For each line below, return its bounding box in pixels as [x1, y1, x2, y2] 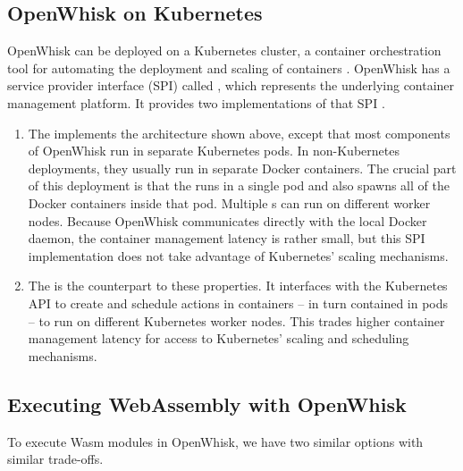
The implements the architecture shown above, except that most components [28, 123, 450, 142]
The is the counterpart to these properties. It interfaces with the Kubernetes [28, 276, 448, 295]
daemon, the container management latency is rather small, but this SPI [28, 229, 425, 248]
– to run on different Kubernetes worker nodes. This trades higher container [28, 311, 445, 330]
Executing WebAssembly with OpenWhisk [7, 390, 407, 417]
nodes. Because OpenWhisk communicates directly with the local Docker [28, 211, 427, 230]
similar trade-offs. [7, 450, 104, 468]
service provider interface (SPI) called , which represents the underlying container [7, 76, 455, 95]
